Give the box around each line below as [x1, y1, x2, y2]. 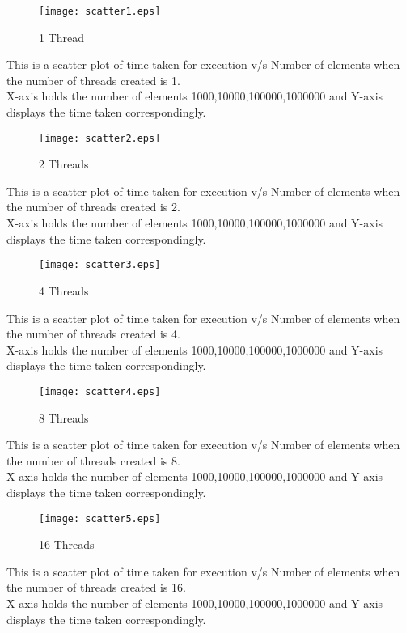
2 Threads [39, 155, 89, 172]
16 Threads [39, 536, 95, 553]
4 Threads [39, 282, 89, 299]
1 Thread [39, 28, 85, 45]
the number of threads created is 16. [6, 579, 186, 596]
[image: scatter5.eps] [39, 512, 161, 525]
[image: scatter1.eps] [39, 6, 161, 17]
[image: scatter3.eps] [39, 259, 161, 271]
